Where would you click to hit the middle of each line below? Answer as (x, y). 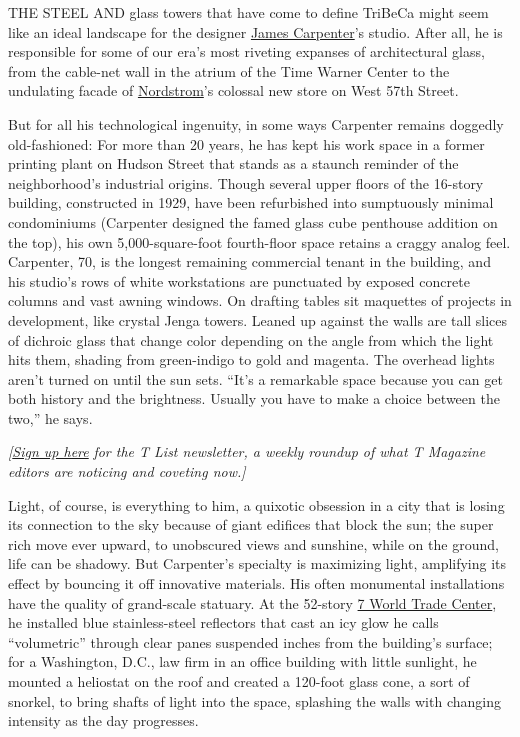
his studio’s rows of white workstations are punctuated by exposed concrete (239, 280)
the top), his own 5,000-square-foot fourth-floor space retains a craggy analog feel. (259, 241)
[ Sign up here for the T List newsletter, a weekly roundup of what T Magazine (247, 451)
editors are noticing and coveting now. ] (127, 471)
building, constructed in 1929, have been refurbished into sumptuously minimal (251, 202)
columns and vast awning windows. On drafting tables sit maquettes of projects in (260, 300)
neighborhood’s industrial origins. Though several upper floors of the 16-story (246, 182)
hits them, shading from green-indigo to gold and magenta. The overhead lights (251, 359)
